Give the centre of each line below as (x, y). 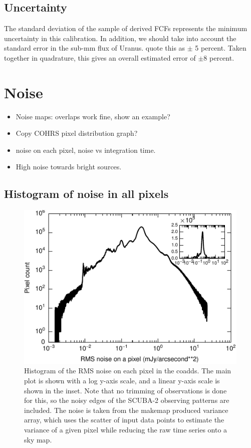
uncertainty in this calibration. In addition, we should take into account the (120, 38)
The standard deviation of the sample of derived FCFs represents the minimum (126, 28)
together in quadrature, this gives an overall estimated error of (100, 57)
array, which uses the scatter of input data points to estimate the (124, 420)
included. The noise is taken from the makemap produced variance (126, 410)
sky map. (38, 439)
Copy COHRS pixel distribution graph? (77, 133)
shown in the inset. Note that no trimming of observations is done (125, 390)
